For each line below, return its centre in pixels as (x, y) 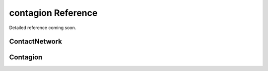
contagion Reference (53, 13)
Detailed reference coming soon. (43, 28)
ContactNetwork (35, 42)
